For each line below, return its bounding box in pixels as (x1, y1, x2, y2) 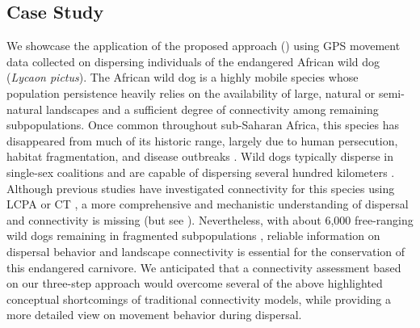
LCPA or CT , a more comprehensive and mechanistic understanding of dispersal (6, 196, 409, 212)
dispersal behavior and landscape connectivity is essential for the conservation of (6, 242, 405, 259)
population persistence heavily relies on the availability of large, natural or (6, 84, 376, 101)
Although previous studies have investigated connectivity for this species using (6, 179, 395, 196)
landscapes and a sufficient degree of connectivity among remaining (46, 100, 379, 117)
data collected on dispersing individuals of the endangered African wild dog (6, 53, 380, 69)
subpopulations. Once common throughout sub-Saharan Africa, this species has (6, 116, 400, 133)
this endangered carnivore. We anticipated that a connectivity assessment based (6, 259, 401, 275)
